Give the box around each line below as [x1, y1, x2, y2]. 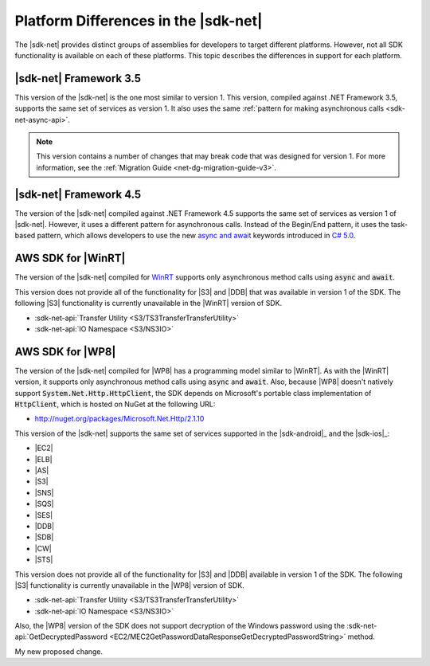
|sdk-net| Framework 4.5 [14, 187, 142, 201]
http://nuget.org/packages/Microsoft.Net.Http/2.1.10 [34, 414, 205, 424]
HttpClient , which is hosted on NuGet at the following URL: [14, 399, 216, 409]
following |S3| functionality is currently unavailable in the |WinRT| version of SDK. [14, 299, 283, 308]
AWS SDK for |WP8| [14, 345, 116, 358]
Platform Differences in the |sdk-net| [14, 12, 263, 29]
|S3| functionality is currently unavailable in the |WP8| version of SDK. [14, 580, 244, 590]
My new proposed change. [14, 646, 104, 656]
